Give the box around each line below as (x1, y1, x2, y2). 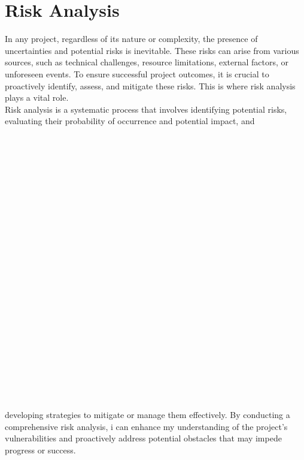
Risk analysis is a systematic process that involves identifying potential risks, (5, 103, 287, 115)
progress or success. (5, 443, 76, 456)
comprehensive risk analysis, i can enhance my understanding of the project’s (5, 420, 288, 432)
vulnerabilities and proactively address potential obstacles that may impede (5, 432, 282, 444)
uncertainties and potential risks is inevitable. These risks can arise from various (5, 44, 299, 56)
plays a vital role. (5, 91, 69, 104)
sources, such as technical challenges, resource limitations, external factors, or (5, 56, 289, 68)
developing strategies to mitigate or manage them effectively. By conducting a (5, 408, 290, 421)
